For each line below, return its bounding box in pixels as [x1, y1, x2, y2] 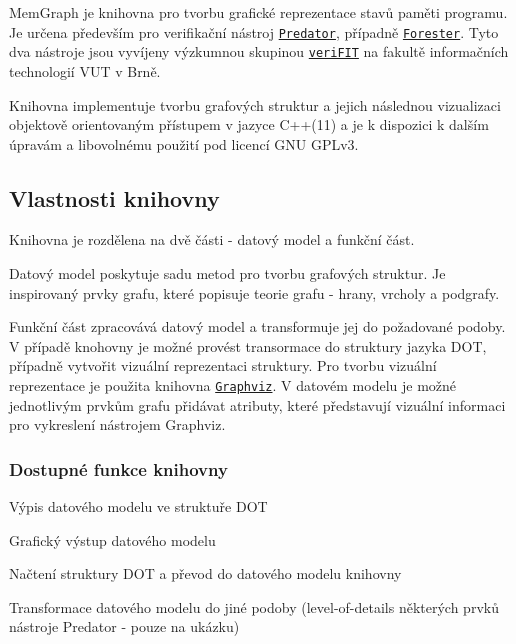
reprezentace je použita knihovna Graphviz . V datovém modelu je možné [9, 375, 457, 396]
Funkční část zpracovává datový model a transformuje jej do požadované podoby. [9, 316, 506, 337]
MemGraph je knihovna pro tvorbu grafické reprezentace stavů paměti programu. [9, 2, 508, 22]
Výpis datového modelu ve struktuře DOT [9, 496, 268, 517]
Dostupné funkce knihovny [9, 456, 228, 481]
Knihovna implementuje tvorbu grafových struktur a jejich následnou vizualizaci [9, 94, 501, 115]
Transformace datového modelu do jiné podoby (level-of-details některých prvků [9, 596, 499, 617]
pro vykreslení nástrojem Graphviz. [9, 414, 226, 435]
